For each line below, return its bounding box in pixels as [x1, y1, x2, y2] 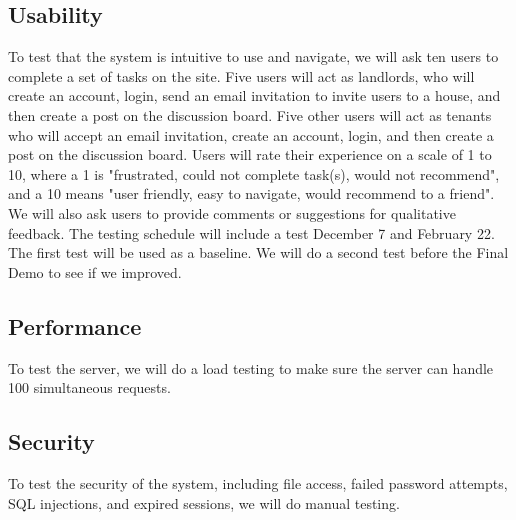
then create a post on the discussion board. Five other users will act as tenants [8, 104, 492, 125]
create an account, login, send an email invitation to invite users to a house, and [8, 85, 501, 106]
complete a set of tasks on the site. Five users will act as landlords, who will [8, 65, 475, 86]
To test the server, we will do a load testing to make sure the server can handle [8, 357, 494, 378]
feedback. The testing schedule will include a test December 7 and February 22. [8, 222, 495, 243]
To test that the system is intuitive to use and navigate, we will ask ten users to [8, 46, 499, 67]
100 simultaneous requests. [8, 377, 171, 398]
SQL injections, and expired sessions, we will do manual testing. [8, 492, 400, 513]
